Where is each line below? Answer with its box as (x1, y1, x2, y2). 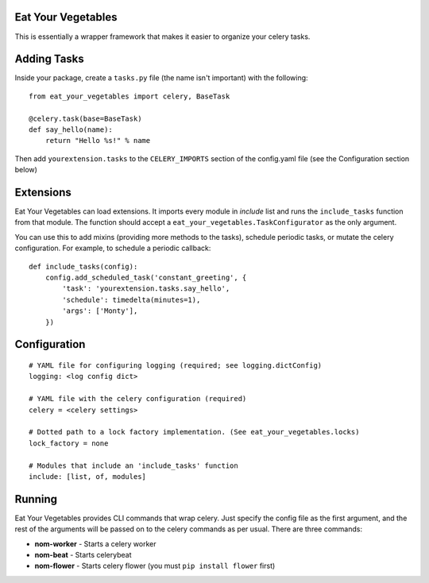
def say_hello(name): (29, 125, 113, 134)
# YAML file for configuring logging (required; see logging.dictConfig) (29, 361, 323, 369)
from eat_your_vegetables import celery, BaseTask (29, 91, 230, 101)
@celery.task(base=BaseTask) (29, 114, 142, 123)
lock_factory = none (29, 438, 109, 448)
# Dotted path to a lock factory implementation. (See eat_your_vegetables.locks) (29, 427, 360, 437)
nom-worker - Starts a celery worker (34, 539, 157, 548)
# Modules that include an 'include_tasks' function (29, 461, 238, 470)
